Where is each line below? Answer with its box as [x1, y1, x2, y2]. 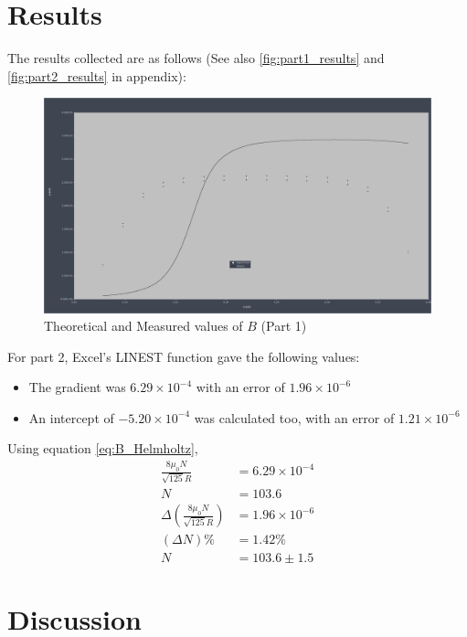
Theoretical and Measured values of [44, 316, 243, 335]
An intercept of [28, 408, 114, 427]
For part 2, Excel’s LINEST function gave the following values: [7, 346, 360, 366]
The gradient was [28, 377, 126, 397]
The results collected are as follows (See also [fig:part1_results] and [7, 48, 385, 68]
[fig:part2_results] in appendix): [7, 66, 186, 85]
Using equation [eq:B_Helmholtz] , [7, 439, 198, 458]
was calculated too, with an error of [194, 408, 395, 427]
